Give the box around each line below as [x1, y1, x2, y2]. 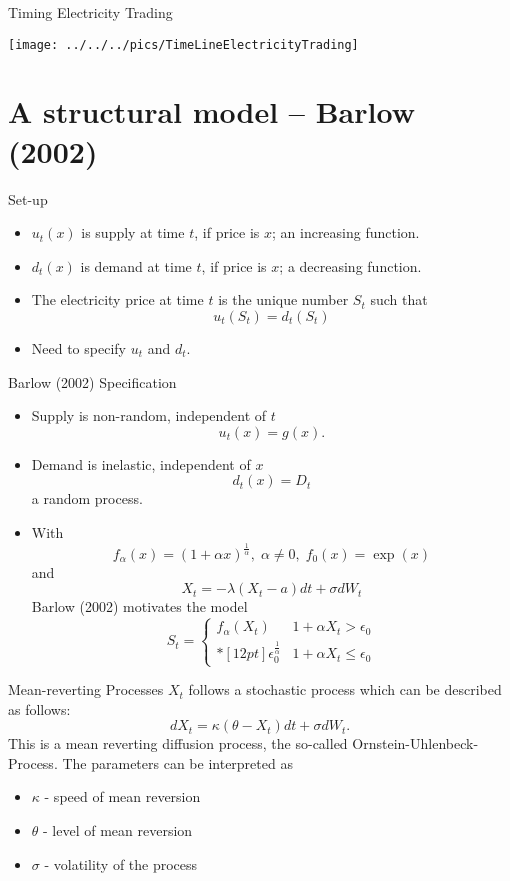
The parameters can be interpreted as [62, 752, 293, 773]
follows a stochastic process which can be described [188, 679, 502, 700]
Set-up [8, 188, 48, 209]
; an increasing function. [271, 222, 420, 243]
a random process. [31, 488, 143, 509]
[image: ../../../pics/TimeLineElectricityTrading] [8, 37, 359, 52]
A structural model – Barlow [8, 91, 415, 132]
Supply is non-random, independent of [31, 405, 267, 426]
